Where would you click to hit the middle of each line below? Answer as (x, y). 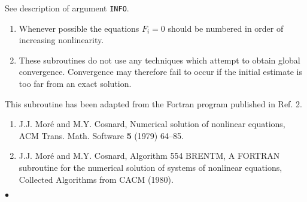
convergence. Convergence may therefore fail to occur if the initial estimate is (160, 72)
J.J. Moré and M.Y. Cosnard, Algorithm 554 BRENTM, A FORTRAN (149, 156)
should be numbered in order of (226, 28)
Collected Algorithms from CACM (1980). (96, 179)
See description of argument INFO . (67, 8)
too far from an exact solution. (75, 84)
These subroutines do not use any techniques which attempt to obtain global (159, 60)
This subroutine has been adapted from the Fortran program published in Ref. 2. (153, 103)
